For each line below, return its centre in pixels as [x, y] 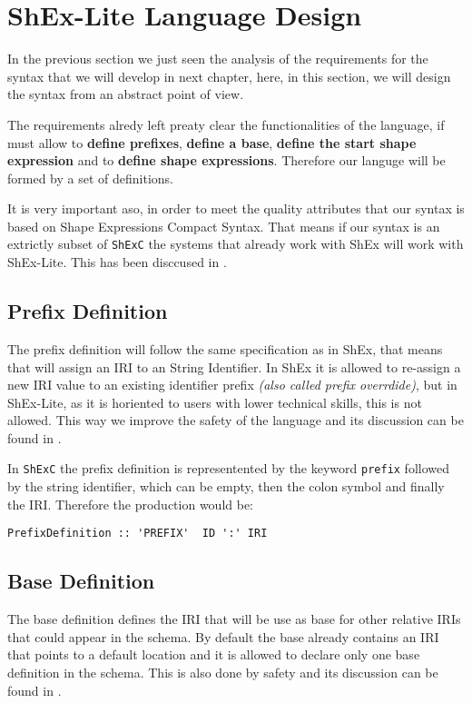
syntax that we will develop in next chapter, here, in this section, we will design [229, 76]
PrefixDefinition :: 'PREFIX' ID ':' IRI [138, 534]
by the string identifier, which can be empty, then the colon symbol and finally [226, 486]
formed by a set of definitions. [90, 178]
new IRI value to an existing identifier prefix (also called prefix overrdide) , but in [232, 385]
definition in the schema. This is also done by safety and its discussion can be [223, 672]
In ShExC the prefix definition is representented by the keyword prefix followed [229, 468]
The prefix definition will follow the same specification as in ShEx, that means [225, 348]
